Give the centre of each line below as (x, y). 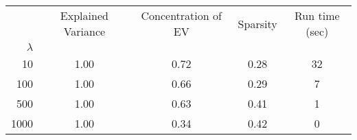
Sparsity (257, 23)
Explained (84, 15)
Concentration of (181, 15)
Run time (317, 15)
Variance (84, 31)
